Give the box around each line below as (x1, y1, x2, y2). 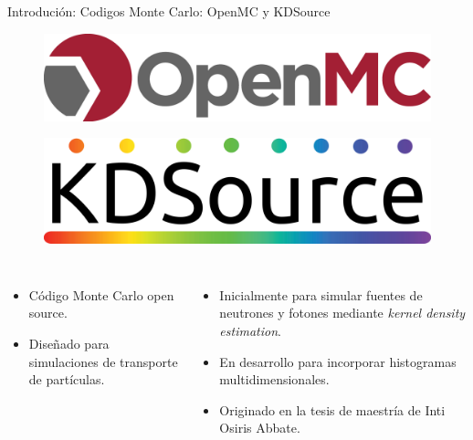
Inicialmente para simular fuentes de (219, 285, 423, 304)
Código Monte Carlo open (28, 285, 174, 304)
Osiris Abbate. (219, 418, 300, 437)
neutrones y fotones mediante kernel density (219, 303, 466, 322)
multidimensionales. (219, 370, 330, 389)
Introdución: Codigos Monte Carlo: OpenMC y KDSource (7, 2, 331, 20)
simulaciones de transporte (28, 351, 178, 371)
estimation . (219, 320, 281, 340)
